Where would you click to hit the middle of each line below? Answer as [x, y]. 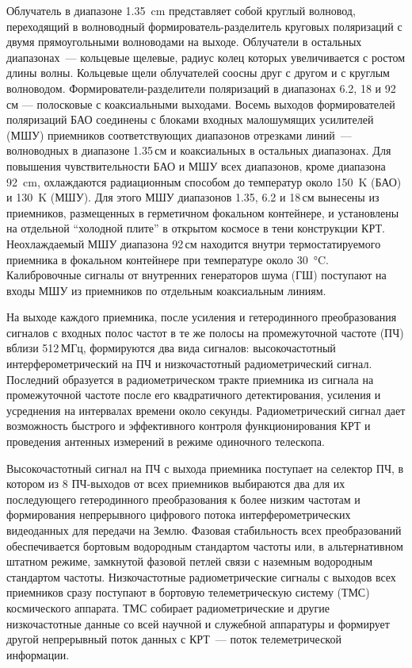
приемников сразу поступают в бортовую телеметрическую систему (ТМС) [188, 592]
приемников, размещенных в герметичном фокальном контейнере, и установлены [203, 212]
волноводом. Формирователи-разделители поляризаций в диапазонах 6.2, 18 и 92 [201, 88]
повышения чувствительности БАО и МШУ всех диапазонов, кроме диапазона [196, 165]
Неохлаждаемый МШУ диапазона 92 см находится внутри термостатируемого [194, 243]
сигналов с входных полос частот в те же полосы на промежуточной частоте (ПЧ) [205, 332]
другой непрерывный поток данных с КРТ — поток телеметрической [174, 639]
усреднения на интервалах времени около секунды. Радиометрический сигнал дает [206, 410]
